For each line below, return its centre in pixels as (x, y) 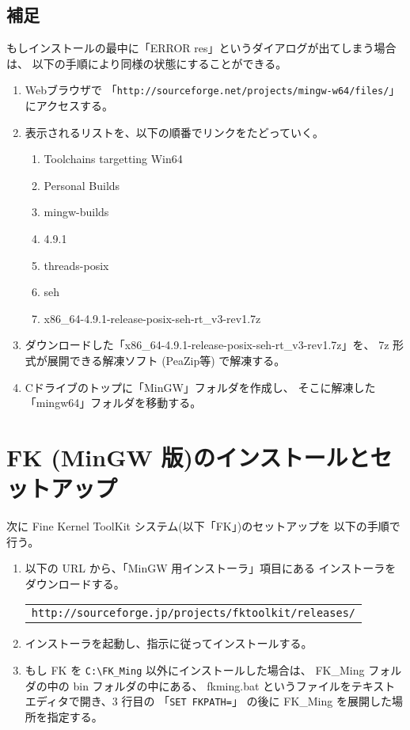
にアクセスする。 (69, 106)
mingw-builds (76, 212)
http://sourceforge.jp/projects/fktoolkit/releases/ (194, 613)
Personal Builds (82, 185)
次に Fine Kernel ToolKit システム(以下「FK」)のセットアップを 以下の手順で (203, 526)
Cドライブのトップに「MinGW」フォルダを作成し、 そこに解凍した (200, 387)
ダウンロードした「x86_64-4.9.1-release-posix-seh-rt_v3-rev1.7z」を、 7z (207, 345)
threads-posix (76, 265)
